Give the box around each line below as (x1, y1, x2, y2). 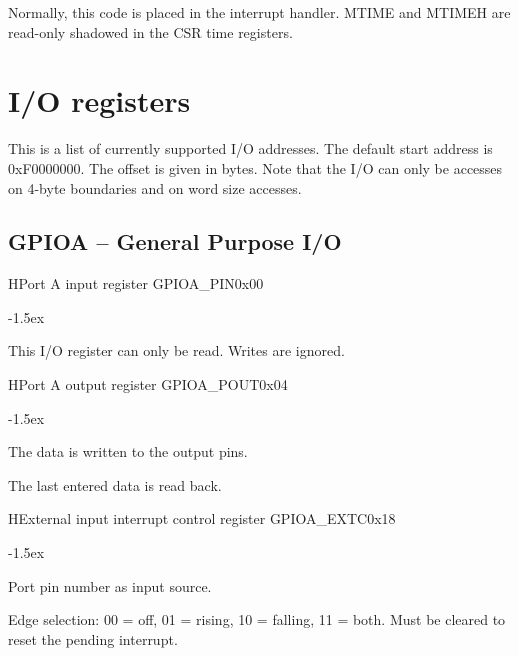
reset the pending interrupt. (8, 628, 178, 649)
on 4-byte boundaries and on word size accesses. (8, 177, 302, 198)
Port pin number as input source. (8, 575, 212, 596)
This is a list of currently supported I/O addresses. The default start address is (8, 138, 493, 159)
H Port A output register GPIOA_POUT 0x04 (8, 374, 288, 395)
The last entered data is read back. (8, 474, 222, 495)
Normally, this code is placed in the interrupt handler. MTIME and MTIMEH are (8, 2, 511, 22)
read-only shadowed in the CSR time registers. (8, 21, 293, 42)
